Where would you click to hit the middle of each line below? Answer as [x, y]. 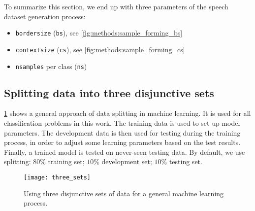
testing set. [186, 161]
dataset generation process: [45, 16]
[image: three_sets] [57, 177]
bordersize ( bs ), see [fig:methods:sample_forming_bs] [99, 33]
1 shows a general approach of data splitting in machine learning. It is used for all [127, 113]
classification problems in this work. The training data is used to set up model [122, 123]
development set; [127, 161]
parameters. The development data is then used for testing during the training [122, 132]
